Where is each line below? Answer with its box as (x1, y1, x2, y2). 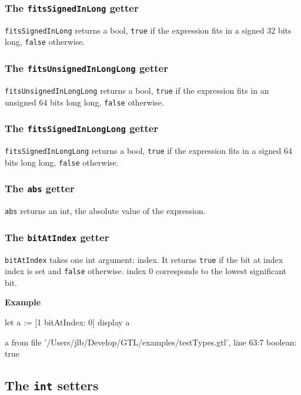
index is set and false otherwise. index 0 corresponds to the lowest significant (5, 265, 287, 277)
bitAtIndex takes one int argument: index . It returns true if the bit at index (5, 253, 283, 265)
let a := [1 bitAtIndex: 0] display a (5, 316, 130, 328)
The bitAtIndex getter (5, 229, 109, 244)
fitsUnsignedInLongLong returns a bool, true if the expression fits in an (5, 84, 269, 96)
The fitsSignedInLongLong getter (5, 121, 159, 136)
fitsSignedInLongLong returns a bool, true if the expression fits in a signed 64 (5, 144, 292, 156)
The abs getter (5, 181, 75, 196)
